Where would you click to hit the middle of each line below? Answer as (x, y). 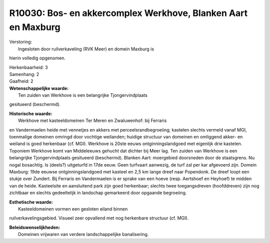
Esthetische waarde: (31, 202)
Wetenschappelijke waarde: (39, 88)
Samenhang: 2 (24, 74)
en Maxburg (35, 27)
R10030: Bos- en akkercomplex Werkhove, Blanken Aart (128, 13)
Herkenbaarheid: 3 (28, 67)
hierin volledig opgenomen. (37, 58)
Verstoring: (21, 42)
